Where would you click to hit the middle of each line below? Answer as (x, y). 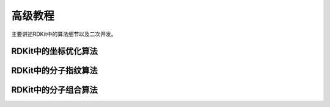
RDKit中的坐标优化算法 (54, 51)
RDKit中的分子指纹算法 (54, 71)
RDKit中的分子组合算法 (54, 90)
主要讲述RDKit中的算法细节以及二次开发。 (64, 34)
